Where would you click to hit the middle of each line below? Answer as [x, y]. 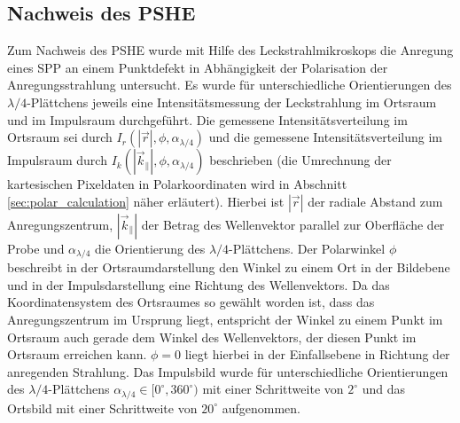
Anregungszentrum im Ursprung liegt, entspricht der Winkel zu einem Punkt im [225, 319]
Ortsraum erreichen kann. [77, 354]
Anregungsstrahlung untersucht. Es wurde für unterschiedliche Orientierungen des [230, 85]
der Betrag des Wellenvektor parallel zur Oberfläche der [293, 224]
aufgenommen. [261, 407]
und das [384, 389]
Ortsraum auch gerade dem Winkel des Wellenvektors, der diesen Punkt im [212, 337]
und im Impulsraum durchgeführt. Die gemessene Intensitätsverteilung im [207, 119]
